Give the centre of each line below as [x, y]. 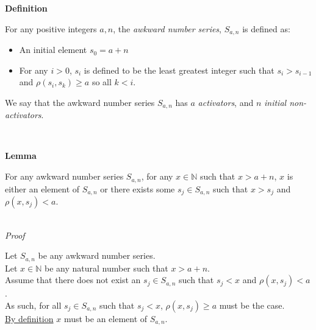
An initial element [53, 50]
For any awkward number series [64, 176]
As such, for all [33, 305]
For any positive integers [51, 28]
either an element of [42, 188]
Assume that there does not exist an [73, 280]
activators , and [226, 102]
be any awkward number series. [97, 255]
